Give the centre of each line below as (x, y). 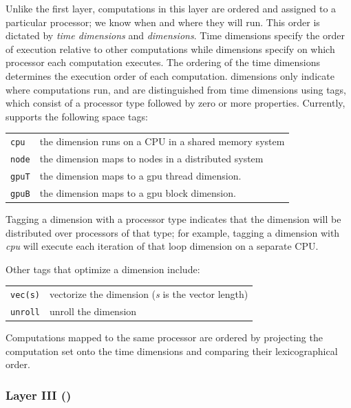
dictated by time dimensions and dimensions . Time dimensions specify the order (175, 35)
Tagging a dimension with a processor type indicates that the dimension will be (173, 218)
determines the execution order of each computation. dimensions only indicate (170, 75)
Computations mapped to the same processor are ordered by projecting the (164, 337)
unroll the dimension (93, 311)
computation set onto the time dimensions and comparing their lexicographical (172, 351)
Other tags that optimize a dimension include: (103, 269)
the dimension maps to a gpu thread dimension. (140, 175)
